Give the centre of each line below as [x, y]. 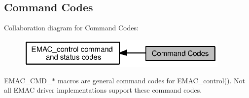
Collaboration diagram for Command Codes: [71, 28]
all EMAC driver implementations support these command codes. [103, 90]
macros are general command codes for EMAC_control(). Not [151, 80]
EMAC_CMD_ [28, 80]
